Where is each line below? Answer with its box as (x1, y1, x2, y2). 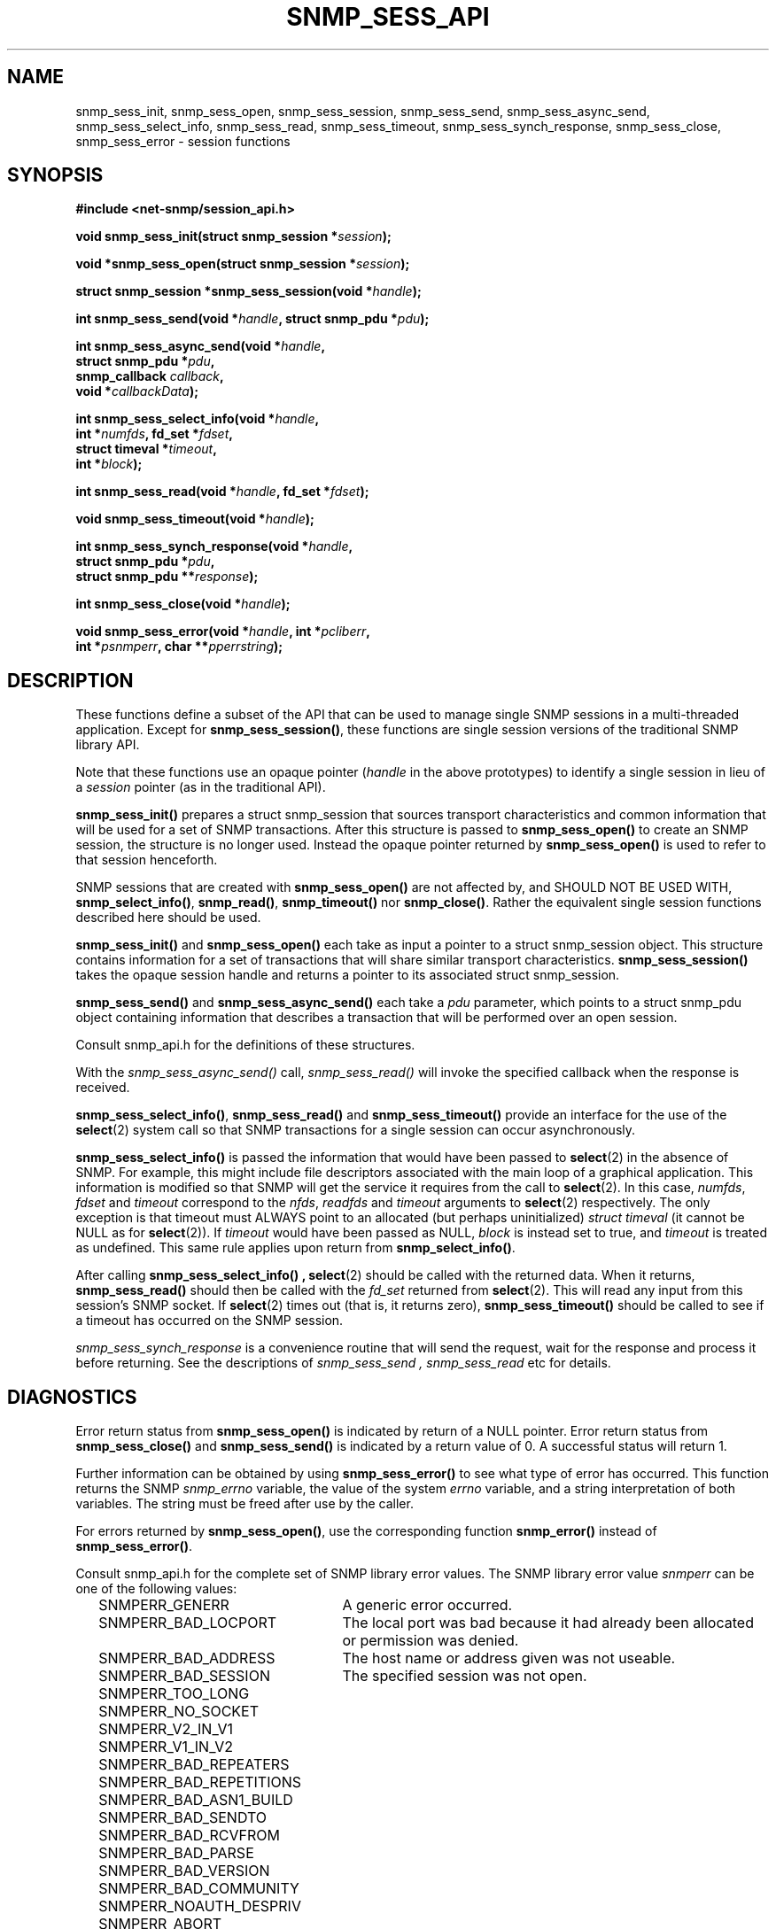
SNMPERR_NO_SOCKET (98, 1702, 260, 1721)
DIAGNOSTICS (7, 1385, 137, 1408)
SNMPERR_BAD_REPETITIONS (98, 1773, 302, 1792)
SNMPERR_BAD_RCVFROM (98, 1826, 280, 1845)
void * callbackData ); (75, 383, 198, 399)
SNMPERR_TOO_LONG (98, 1685, 250, 1703)
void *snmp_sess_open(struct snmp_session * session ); (75, 256, 410, 272)
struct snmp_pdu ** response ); (75, 569, 259, 585)
